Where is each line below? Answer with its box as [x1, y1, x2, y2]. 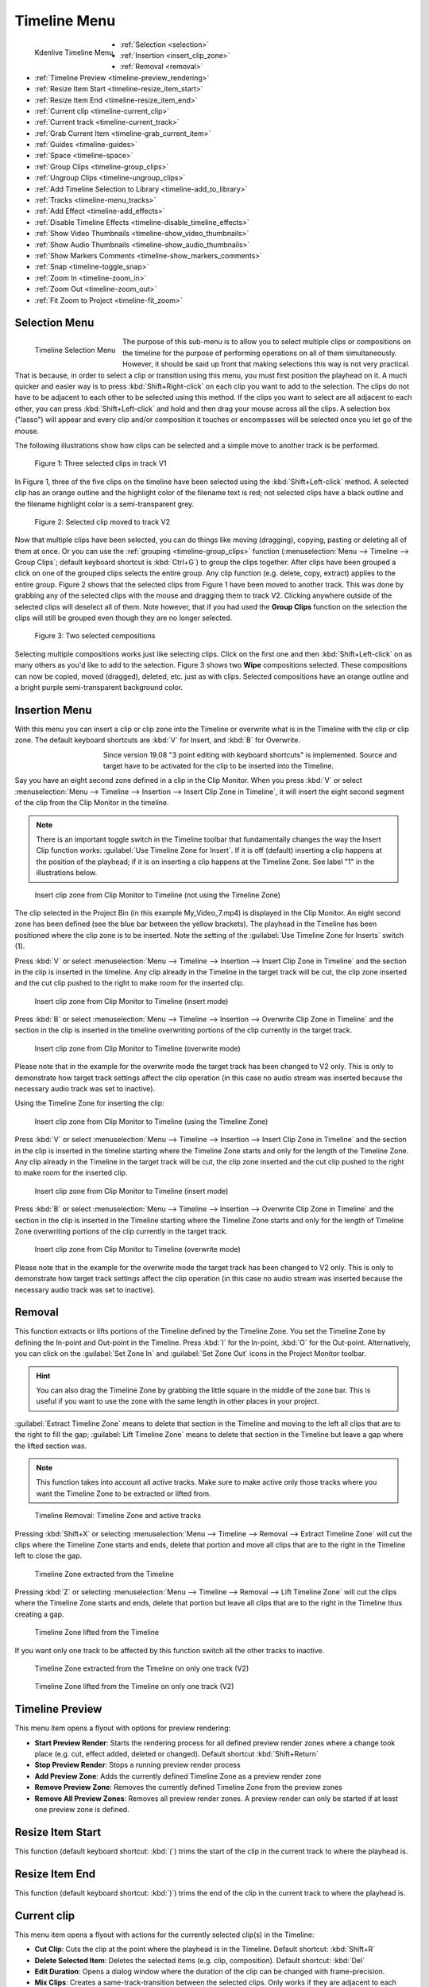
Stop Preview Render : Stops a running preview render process [34, 1760, 242, 1770]
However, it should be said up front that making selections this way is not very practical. [122, 359, 411, 369]
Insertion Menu [14, 703, 92, 717]
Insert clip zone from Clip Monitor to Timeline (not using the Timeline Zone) [34, 890, 281, 900]
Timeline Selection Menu [34, 346, 116, 355]
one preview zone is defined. [34, 1805, 130, 1815]
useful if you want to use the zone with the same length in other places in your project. [36, 1396, 319, 1406]
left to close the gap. [14, 1551, 83, 1561]
